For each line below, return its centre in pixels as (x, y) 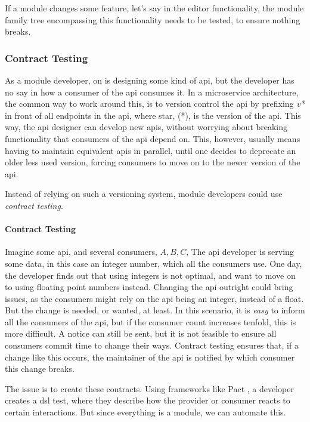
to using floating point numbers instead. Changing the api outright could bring (149, 287)
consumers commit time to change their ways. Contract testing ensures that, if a (152, 345)
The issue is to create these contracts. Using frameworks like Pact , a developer (150, 388)
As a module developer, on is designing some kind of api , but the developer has (150, 80)
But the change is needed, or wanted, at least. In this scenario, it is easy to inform (155, 310)
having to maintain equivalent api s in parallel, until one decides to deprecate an (151, 150)
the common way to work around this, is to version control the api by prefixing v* (155, 104)
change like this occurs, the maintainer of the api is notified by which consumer (150, 357)
